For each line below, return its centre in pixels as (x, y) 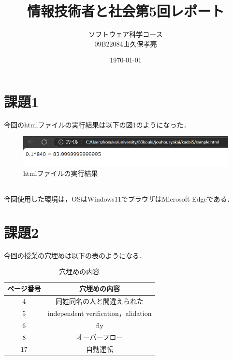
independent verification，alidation (100, 313)
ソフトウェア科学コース (126, 34)
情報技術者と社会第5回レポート (126, 11)
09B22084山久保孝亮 (126, 43)
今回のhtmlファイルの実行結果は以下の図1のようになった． (97, 124)
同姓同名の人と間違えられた (100, 301)
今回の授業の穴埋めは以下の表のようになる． (75, 255)
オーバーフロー (100, 337)
